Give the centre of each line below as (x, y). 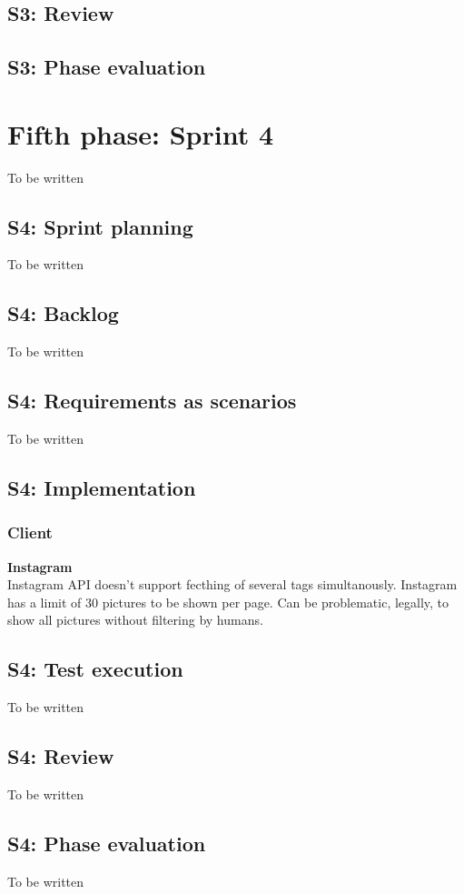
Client (30, 532)
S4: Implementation (102, 488)
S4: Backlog (63, 313)
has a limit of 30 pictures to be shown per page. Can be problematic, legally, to (228, 602)
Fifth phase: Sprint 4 (141, 133)
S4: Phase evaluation (107, 844)
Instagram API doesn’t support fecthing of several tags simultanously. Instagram (232, 584)
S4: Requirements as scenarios (152, 401)
